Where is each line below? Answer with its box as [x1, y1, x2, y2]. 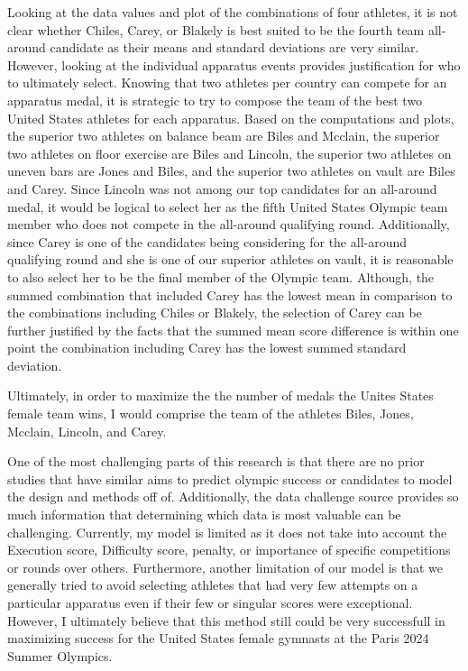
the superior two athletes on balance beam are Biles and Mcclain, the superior [7, 126, 440, 145]
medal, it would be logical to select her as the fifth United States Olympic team [7, 197, 448, 216]
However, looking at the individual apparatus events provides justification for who [7, 55, 461, 74]
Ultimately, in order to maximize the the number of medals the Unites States [7, 386, 434, 405]
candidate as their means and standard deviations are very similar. [50, 38, 419, 57]
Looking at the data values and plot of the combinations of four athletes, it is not [7, 3, 458, 21]
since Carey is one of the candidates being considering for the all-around [7, 232, 408, 251]
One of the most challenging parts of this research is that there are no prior [7, 452, 425, 471]
